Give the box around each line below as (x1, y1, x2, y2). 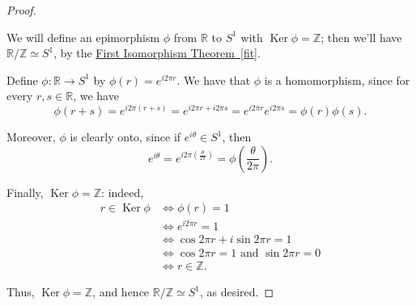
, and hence (92, 283, 150, 300)
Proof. (6, 2, 36, 18)
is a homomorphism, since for (264, 71, 410, 88)
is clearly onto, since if (70, 128, 181, 145)
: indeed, (101, 183, 144, 200)
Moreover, (6, 128, 56, 145)
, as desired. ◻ (199, 283, 274, 300)
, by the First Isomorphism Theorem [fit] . (53, 44, 261, 61)
